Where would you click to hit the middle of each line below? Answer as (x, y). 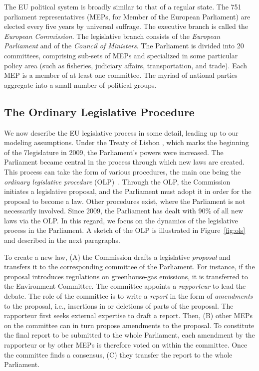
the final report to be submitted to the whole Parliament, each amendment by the (129, 335)
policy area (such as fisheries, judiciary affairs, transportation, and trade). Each (126, 65)
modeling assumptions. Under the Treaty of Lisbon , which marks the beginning (127, 142)
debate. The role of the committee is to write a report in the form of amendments (129, 296)
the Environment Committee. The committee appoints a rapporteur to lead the (125, 286)
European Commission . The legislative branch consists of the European (112, 36)
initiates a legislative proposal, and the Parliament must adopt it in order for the (128, 191)
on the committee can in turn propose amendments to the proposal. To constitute (129, 325)
